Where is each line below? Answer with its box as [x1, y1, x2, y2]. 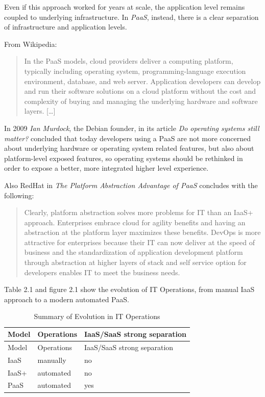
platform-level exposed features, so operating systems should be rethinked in [4, 152, 243, 163]
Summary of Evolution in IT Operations [34, 311, 160, 322]
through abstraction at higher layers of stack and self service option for [24, 257, 247, 268]
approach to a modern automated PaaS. [4, 294, 129, 304]
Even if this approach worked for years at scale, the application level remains [4, 2, 245, 12]
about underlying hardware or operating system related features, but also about [4, 143, 254, 153]
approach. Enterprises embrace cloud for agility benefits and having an [24, 217, 246, 227]
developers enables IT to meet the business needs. [24, 267, 180, 277]
